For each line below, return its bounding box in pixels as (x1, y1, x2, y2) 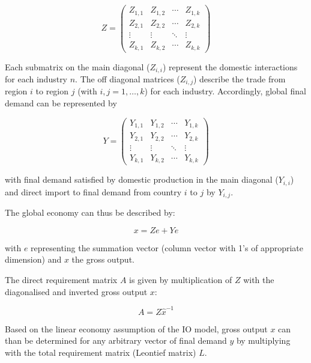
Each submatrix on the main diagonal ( (5, 60, 150, 73)
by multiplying (236, 334, 291, 347)
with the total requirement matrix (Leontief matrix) (5, 346, 196, 358)
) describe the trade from (193, 73, 286, 85)
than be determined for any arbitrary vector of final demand (5, 334, 227, 347)
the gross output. (71, 253, 134, 266)
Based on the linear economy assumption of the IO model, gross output (5, 322, 268, 335)
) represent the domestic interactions (162, 60, 298, 73)
